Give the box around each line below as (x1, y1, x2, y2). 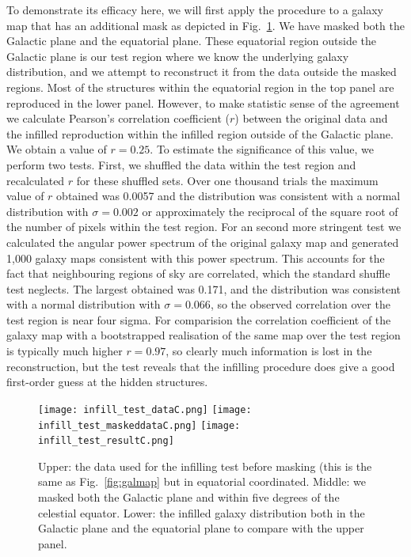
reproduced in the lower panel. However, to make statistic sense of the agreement (6, 94, 400, 111)
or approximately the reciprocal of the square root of (142, 203, 398, 219)
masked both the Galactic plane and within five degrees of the (38, 489, 340, 505)
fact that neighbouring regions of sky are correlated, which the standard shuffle (6, 265, 390, 282)
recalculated (6, 172, 65, 188)
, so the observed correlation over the (210, 296, 390, 313)
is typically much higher (6, 343, 123, 359)
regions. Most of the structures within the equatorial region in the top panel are (6, 78, 394, 95)
